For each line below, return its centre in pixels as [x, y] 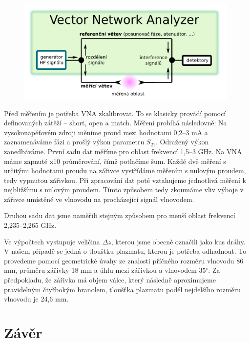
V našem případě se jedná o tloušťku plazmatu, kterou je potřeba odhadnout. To [125, 251]
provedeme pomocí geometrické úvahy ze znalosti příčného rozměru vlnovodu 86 [124, 260]
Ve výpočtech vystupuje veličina [52, 241]
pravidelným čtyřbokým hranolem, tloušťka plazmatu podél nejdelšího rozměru [122, 289]
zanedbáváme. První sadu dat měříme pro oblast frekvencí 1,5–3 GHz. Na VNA [123, 151]
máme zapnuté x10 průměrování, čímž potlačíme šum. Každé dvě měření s [115, 161]
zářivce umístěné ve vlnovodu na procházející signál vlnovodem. [99, 199]
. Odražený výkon [182, 142]
